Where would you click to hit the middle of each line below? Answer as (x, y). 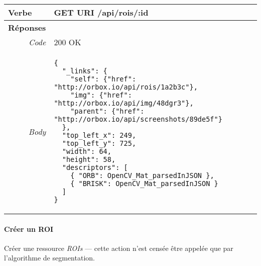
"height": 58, (89, 159)
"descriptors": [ (95, 167)
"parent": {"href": (107, 111)
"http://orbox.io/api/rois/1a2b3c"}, (126, 87)
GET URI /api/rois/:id (101, 12)
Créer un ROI (29, 229)
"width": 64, (87, 151)
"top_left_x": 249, (99, 135)
